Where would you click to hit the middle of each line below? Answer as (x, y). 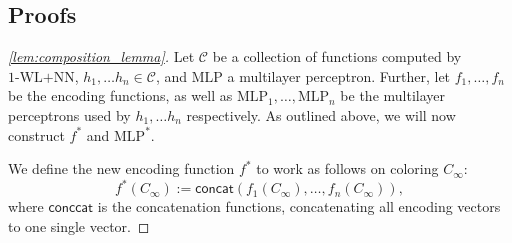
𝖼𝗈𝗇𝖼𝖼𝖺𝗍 (71, 208)
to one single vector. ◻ (79, 225)
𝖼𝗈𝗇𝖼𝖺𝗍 (214, 189)
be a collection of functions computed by (337, 56)
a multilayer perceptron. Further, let (339, 75)
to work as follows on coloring (347, 168)
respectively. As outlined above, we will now (321, 114)
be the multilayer (392, 95)
